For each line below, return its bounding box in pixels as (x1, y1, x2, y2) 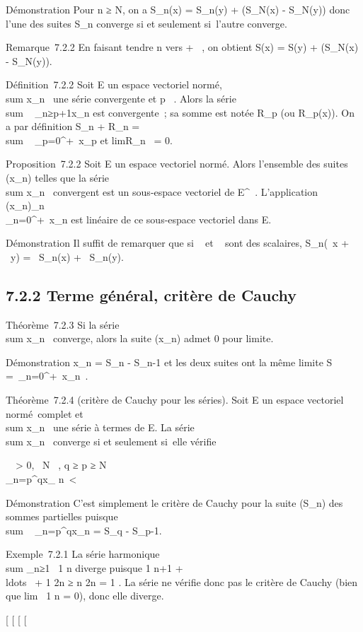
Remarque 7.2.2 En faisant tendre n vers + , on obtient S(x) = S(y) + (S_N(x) (6, 40, 359, 54)
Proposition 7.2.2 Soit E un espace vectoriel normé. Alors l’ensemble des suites (6, 156, 348, 171)
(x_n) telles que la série (6, 170, 110, 185)
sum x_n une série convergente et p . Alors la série (6, 90, 236, 105)
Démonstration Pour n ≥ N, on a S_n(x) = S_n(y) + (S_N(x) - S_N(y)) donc (6, 2, 350, 16)
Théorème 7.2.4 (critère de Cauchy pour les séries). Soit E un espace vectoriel (6, 392, 344, 407)
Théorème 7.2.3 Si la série (6, 317, 120, 332)
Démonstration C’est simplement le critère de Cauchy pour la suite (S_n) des (6, 495, 343, 510)
